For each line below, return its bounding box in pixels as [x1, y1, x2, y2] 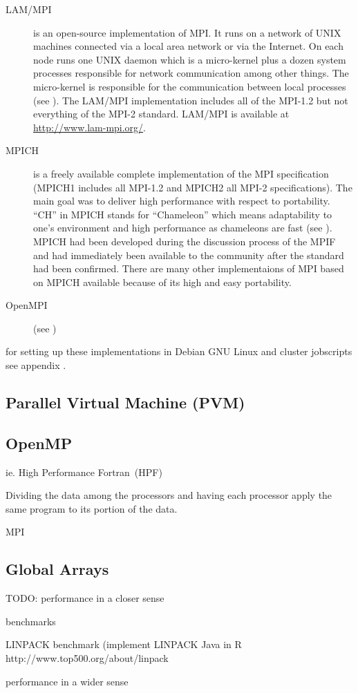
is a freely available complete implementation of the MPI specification [33, 166, 329, 180]
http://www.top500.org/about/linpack [6, 651, 169, 665]
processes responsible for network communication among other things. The [33, 66, 349, 80]
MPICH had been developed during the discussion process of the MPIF [33, 234, 336, 248]
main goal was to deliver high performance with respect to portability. [33, 193, 330, 208]
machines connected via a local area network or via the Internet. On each [33, 39, 343, 53]
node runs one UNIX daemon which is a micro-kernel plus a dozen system [33, 52, 346, 66]
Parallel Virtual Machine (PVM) [6, 392, 245, 413]
